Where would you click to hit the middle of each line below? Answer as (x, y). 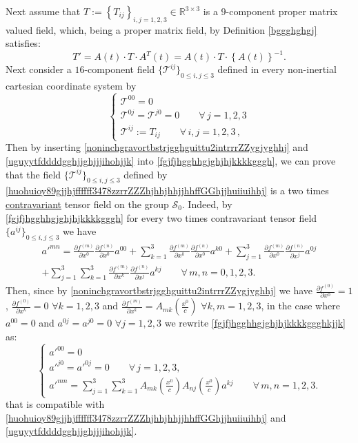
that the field (33, 174)
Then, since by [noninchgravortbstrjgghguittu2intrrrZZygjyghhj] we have (159, 290)
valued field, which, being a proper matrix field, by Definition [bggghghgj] (161, 29)
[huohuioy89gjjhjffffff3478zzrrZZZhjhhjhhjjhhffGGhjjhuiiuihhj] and (146, 417)
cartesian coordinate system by (71, 86)
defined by (146, 174)
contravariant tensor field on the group (87, 204)
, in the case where (300, 306)
